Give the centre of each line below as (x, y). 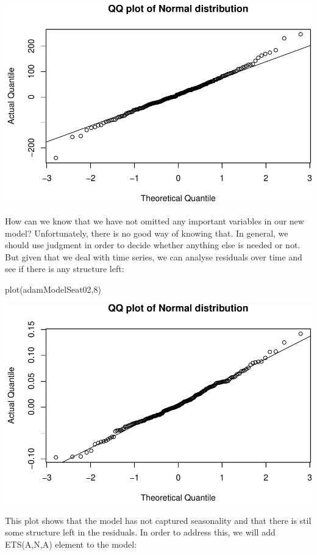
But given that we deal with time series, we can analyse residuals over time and (154, 256)
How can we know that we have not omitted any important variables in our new (155, 221)
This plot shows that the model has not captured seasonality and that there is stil (158, 520)
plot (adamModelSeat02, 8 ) (53, 289)
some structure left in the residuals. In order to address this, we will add (140, 532)
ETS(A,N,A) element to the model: (71, 544)
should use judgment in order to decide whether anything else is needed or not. (153, 245)
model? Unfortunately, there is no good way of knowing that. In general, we (147, 233)
